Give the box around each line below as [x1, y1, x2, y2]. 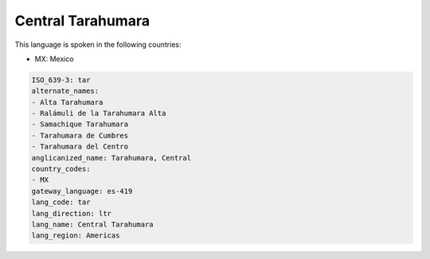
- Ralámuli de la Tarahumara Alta [31, 109, 166, 118]
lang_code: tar [31, 198, 91, 207]
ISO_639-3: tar [31, 75, 91, 84]
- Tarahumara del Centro [31, 142, 129, 151]
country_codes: [31, 164, 91, 174]
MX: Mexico [34, 54, 75, 64]
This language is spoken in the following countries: [14, 40, 182, 49]
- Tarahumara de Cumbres [31, 131, 129, 140]
